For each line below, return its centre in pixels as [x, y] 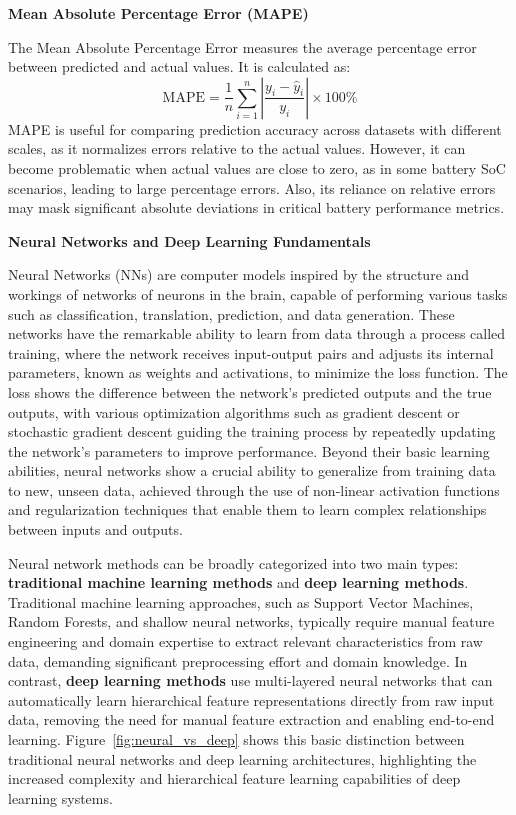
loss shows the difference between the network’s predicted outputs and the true [250, 391]
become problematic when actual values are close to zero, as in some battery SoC [257, 167]
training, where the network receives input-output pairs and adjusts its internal [251, 352]
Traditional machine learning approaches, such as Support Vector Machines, [241, 601]
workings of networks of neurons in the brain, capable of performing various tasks [258, 293]
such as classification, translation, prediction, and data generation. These [231, 313]
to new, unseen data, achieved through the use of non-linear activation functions [254, 489]
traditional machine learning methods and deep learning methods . [238, 582]
